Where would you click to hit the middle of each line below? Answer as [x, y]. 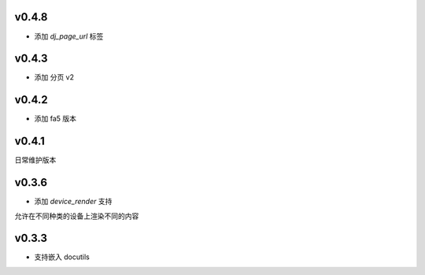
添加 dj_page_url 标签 [69, 36]
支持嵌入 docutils [62, 257]
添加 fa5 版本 [55, 119]
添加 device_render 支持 [73, 202]
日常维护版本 [35, 160]
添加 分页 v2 [54, 77]
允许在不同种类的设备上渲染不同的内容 [77, 216]
